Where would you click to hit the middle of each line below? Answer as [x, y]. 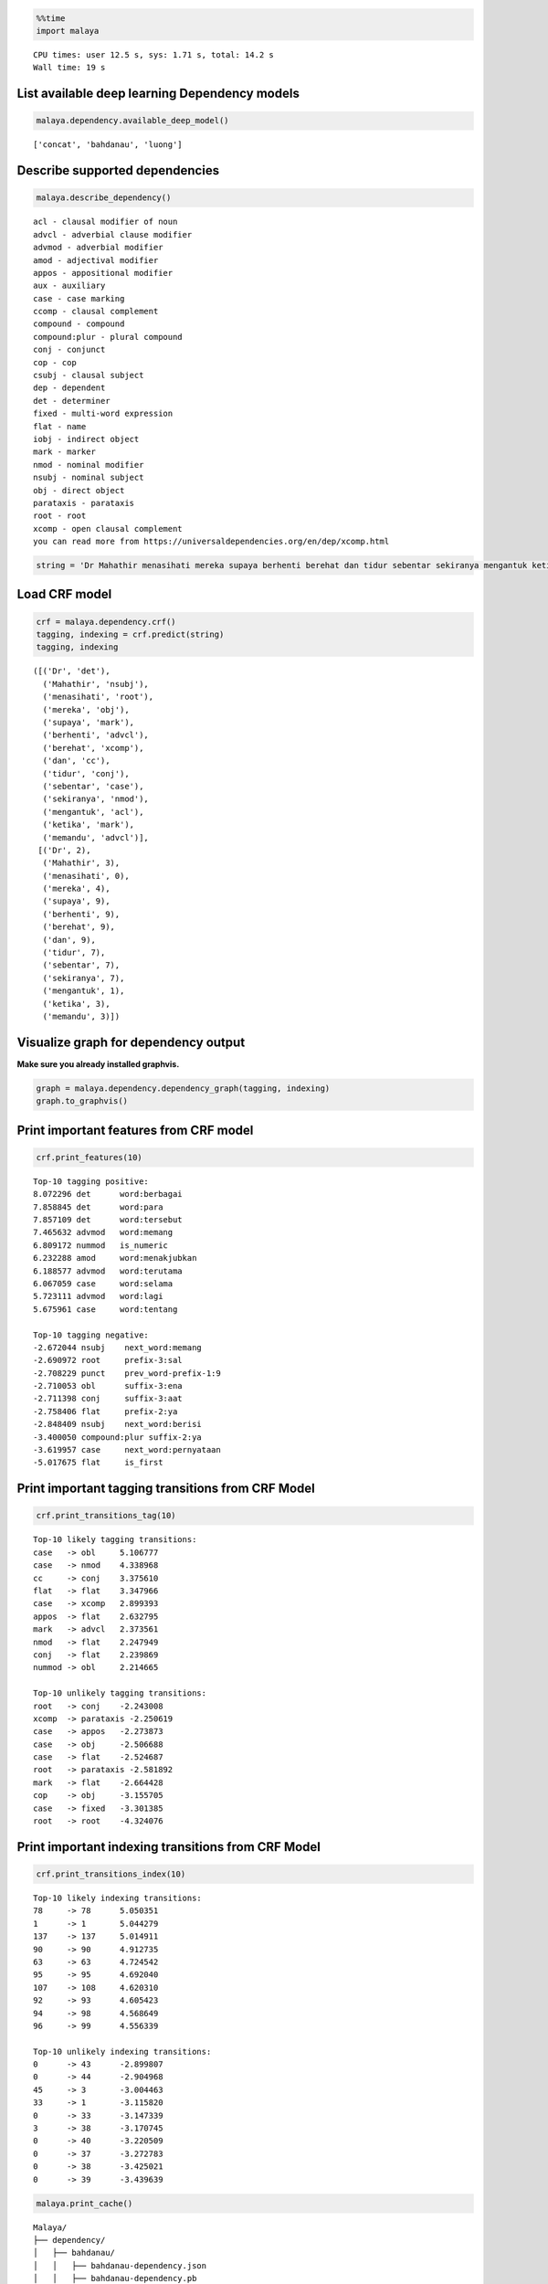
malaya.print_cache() [84, 2203]
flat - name [60, 426]
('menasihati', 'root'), [98, 697]
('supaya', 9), [76, 901]
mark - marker [64, 452]
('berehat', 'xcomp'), [93, 748]
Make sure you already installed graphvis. [98, 1063]
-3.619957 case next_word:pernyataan [127, 1450]
